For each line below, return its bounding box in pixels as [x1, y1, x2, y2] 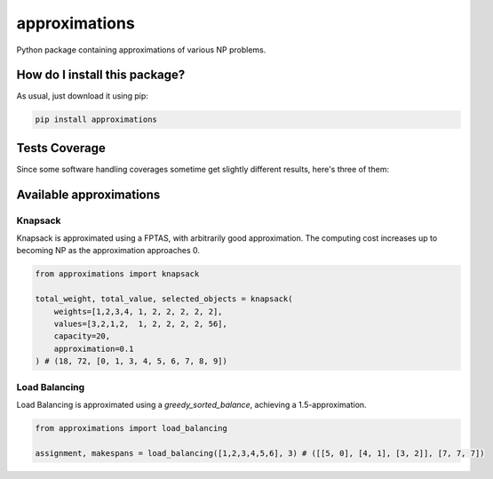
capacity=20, [53, 331, 111, 341]
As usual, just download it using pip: [16, 91, 148, 101]
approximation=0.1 [53, 343, 134, 354]
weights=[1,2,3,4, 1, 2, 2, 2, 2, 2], [53, 307, 223, 316]
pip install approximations [35, 115, 157, 124]
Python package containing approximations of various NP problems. [16, 44, 266, 55]
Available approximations [16, 187, 161, 202]
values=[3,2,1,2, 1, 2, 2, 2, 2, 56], [53, 319, 228, 329]
